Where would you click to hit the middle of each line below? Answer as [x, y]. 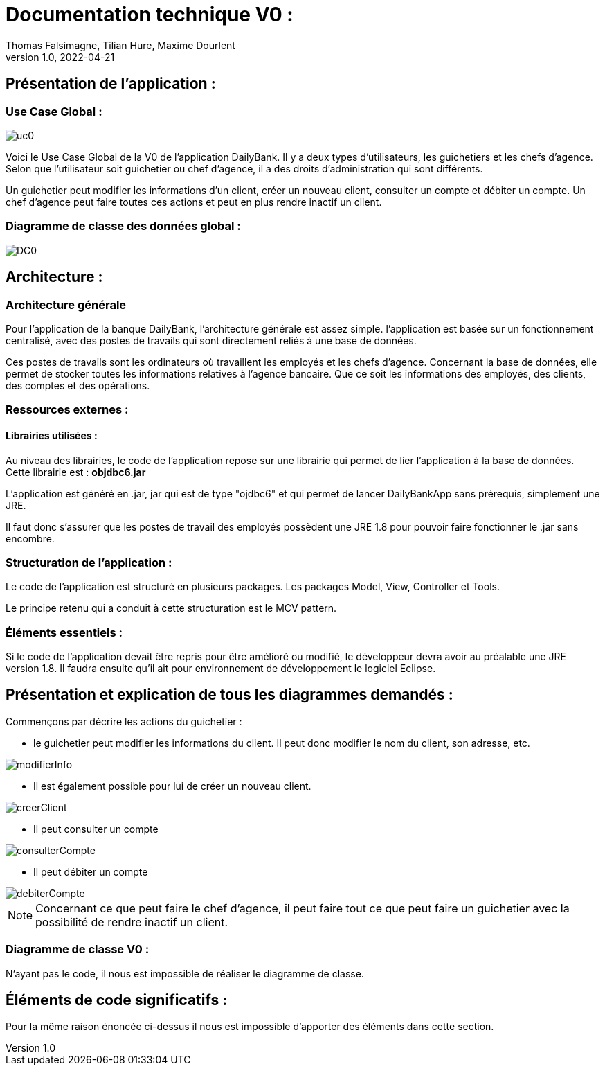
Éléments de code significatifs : [117, 1000]
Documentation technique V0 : [150, 15]
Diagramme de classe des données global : [123, 226]
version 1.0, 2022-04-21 [60, 57]
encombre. [30, 538]
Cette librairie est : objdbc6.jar [76, 472]
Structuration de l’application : [89, 562]
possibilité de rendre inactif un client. [132, 922]
